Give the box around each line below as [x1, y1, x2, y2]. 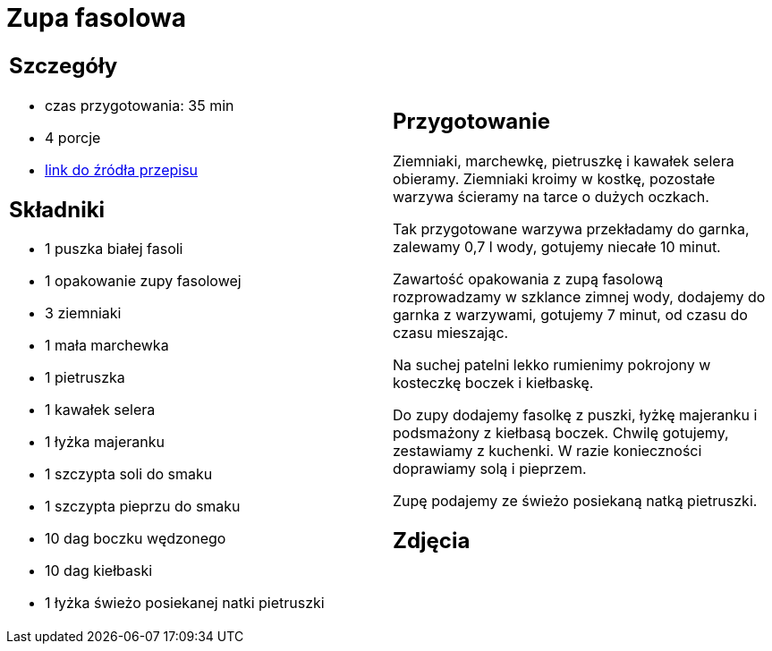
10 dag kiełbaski [45, 562, 153, 580]
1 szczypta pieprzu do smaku [45, 497, 241, 516]
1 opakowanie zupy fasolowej [45, 272, 242, 291]
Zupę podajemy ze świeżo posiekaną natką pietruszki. [393, 491, 758, 510]
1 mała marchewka [45, 336, 169, 355]
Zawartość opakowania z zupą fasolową [393, 269, 664, 288]
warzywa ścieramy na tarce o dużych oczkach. [393, 187, 709, 206]
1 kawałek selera [45, 401, 156, 419]
